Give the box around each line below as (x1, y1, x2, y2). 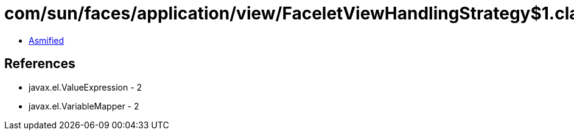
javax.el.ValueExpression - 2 (29, 81, 142, 92)
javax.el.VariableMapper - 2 (29, 100, 139, 111)
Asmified (29, 35, 65, 46)
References (4, 56, 75, 72)
